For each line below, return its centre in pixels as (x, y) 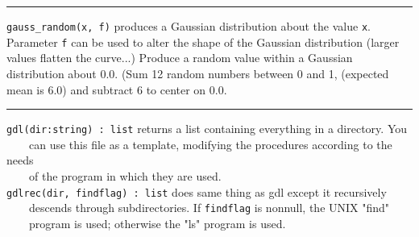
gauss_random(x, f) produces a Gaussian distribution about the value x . (189, 26)
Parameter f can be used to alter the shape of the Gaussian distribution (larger (203, 42)
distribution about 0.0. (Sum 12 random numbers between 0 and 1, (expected (198, 73)
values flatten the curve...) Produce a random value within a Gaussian (180, 58)
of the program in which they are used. (125, 175)
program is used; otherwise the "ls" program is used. (157, 223)
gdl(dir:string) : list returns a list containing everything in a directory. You (207, 129)
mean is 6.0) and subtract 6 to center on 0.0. (117, 89)
